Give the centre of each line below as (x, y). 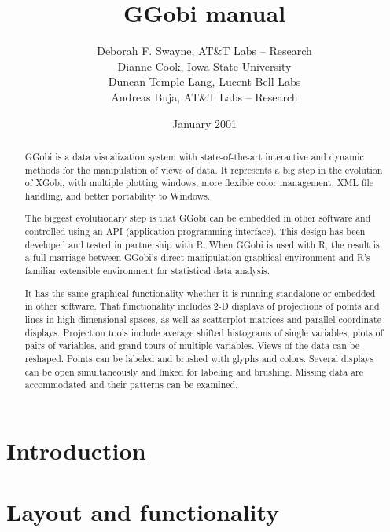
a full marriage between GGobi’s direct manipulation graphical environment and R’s (197, 257)
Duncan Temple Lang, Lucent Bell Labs (204, 81)
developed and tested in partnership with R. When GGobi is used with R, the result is (202, 244)
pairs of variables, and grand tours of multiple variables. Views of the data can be (192, 345)
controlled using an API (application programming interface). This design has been (195, 231)
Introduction (76, 450)
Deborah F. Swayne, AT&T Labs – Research (204, 51)
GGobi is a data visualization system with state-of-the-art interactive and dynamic (194, 156)
